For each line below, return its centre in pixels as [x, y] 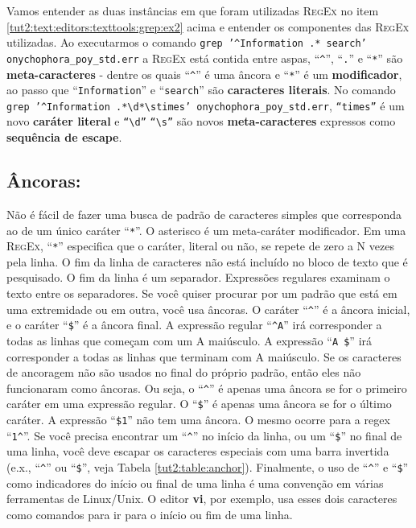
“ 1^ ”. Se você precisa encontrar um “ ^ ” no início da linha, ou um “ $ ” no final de [204, 435]
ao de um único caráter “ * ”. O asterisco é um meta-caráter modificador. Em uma [206, 230]
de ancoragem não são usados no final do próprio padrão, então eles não [184, 372]
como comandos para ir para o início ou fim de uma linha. [150, 514]
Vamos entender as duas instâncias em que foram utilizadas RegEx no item [193, 10]
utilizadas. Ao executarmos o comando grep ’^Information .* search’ [187, 42]
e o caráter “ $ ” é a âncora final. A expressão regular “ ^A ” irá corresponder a [194, 325]
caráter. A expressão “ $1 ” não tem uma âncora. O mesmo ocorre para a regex [198, 420]
